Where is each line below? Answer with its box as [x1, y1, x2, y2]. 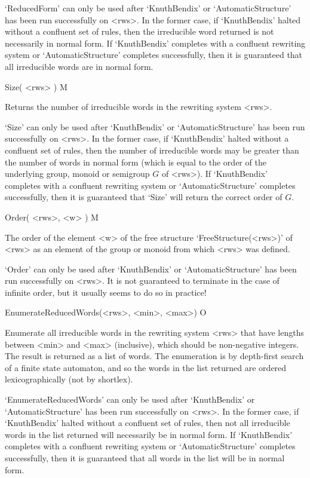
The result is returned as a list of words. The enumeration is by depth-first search [5, 350, 304, 362]
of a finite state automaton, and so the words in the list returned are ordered [5, 361, 287, 373]
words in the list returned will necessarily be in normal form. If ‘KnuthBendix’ [5, 428, 293, 440]
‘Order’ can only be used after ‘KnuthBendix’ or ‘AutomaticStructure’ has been [5, 262, 297, 275]
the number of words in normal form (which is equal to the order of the [5, 155, 266, 168]
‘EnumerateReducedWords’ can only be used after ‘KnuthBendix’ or [5, 393, 255, 406]
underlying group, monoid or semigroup [5, 167, 150, 180]
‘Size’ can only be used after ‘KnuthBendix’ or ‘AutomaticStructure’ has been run [5, 120, 305, 133]
